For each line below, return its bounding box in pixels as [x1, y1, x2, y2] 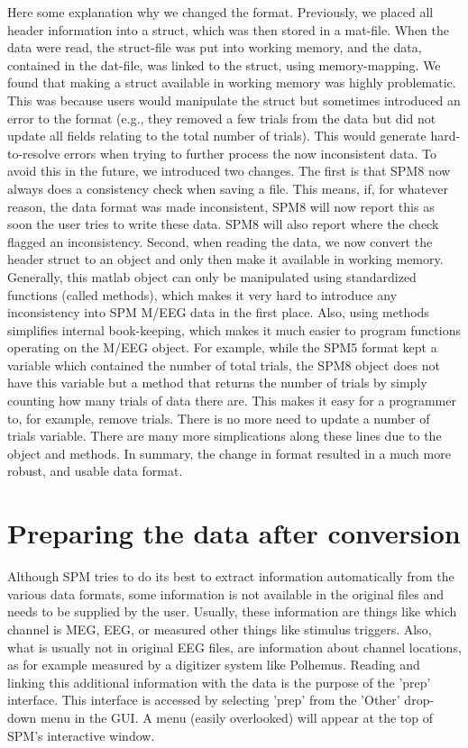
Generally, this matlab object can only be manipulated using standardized [7, 267, 417, 286]
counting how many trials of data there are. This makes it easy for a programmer [7, 391, 456, 410]
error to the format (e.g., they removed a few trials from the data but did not [7, 108, 436, 127]
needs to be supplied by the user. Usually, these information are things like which [7, 602, 457, 621]
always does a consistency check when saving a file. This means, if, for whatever [7, 178, 448, 197]
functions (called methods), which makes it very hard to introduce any [7, 285, 398, 304]
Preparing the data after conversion [7, 515, 461, 552]
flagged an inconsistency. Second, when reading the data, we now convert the [7, 232, 433, 251]
